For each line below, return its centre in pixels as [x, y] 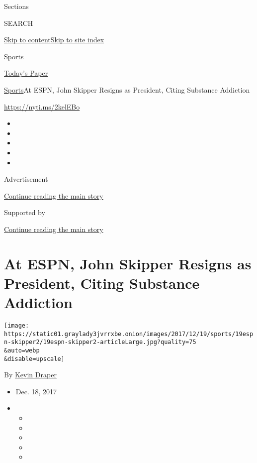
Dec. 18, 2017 [36, 391]
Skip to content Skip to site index [54, 40]
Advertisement [26, 179]
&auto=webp [22, 350]
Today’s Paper [26, 73]
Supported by [25, 212]
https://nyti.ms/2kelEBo [42, 106]
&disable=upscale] [34, 359]
